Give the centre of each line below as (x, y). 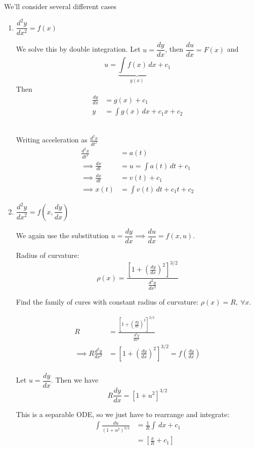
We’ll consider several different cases (60, 6)
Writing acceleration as (52, 140)
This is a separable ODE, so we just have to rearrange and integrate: (123, 414)
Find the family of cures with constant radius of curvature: (107, 301)
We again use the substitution (62, 235)
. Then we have (75, 380)
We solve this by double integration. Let (78, 49)
